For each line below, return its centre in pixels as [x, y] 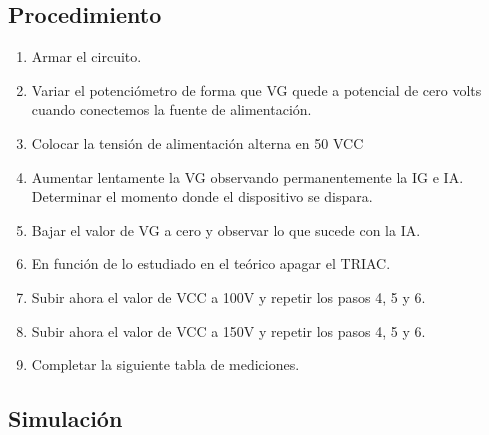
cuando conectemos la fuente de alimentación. [171, 109]
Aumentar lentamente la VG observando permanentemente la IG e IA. [247, 176]
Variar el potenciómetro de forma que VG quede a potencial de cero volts [256, 89]
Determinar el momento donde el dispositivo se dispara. [202, 196]
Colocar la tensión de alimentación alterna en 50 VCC [197, 142]
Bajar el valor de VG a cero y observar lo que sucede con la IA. [226, 229]
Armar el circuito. [86, 56]
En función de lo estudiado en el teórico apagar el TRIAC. [211, 263]
